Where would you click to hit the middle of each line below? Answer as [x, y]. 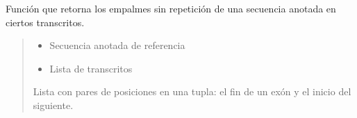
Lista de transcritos [91, 68]
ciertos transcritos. [45, 22]
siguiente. [53, 105]
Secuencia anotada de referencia [117, 45]
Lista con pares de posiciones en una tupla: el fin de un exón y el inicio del [192, 91]
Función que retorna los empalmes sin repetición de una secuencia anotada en [171, 8]
